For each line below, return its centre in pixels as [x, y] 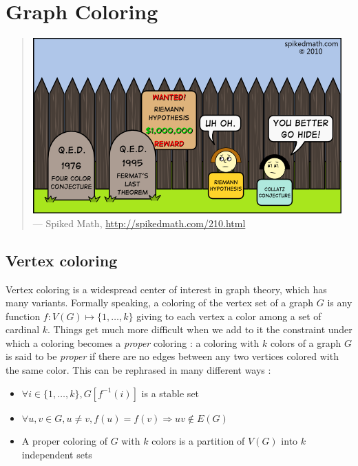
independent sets [57, 454]
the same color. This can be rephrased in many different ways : [138, 370]
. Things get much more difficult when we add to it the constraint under [200, 329]
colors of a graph [306, 342]
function [23, 316]
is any [340, 303]
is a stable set [170, 393]
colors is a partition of [198, 441]
